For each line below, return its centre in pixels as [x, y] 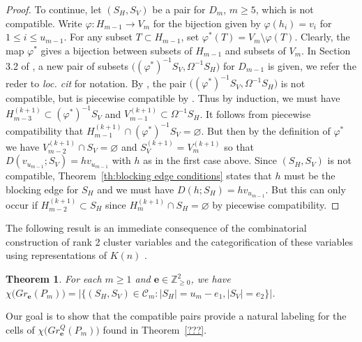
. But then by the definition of [266, 130]
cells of [20, 329]
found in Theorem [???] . [155, 329]
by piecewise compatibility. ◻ [276, 204]
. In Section [326, 50]
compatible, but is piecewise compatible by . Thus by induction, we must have [173, 98]
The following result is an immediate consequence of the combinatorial [156, 228]
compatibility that [45, 130]
